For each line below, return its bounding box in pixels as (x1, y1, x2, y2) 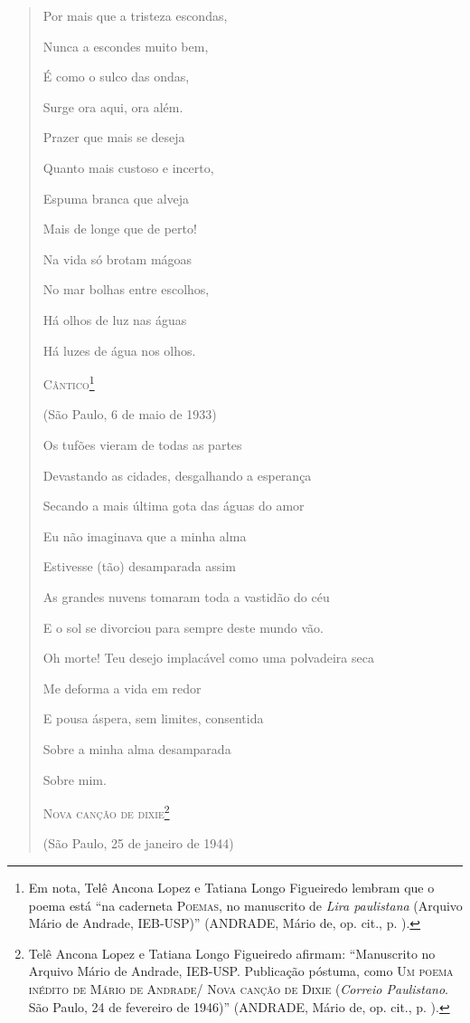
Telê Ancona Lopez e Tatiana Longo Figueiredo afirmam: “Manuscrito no (28, 943, 436, 962)
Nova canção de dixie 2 (42, 801, 170, 822)
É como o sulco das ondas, (42, 67, 190, 86)
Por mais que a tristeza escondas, (42, 6, 228, 24)
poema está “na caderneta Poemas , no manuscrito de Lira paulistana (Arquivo (28, 895, 463, 914)
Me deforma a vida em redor (42, 678, 202, 697)
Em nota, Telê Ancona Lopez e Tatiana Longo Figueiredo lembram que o (28, 877, 435, 896)
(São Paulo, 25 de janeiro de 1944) (42, 834, 234, 853)
